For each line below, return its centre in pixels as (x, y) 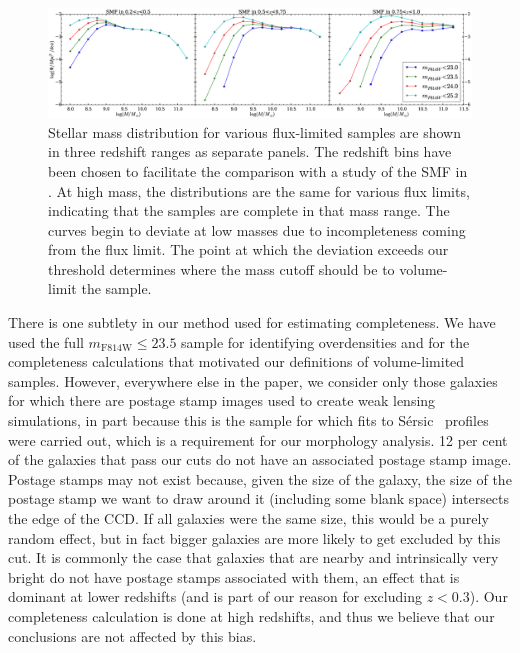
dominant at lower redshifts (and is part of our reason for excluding (215, 596)
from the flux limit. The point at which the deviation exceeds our (248, 249)
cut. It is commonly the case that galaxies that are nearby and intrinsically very (253, 557)
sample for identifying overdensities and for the (325, 341)
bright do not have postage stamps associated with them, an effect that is (234, 576)
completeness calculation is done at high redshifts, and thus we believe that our (251, 615)
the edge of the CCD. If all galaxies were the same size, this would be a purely (248, 518)
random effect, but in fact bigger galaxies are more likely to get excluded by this (254, 537)
